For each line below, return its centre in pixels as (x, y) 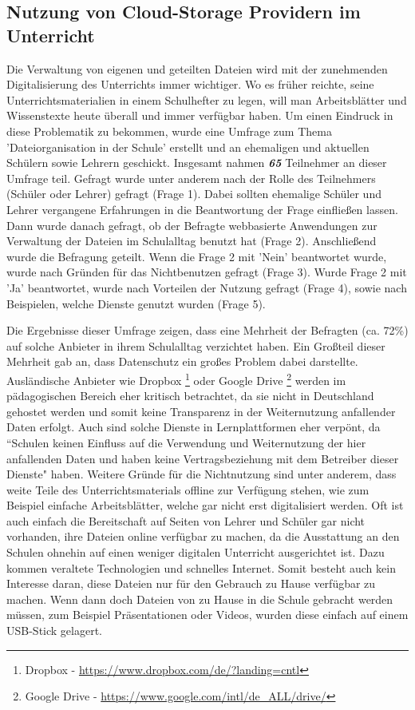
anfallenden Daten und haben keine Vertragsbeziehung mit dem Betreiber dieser (203, 458)
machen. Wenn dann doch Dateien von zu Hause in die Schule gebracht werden (200, 599)
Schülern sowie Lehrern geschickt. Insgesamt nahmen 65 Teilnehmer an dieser (197, 163)
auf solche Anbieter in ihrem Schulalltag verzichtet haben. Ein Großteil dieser (196, 345)
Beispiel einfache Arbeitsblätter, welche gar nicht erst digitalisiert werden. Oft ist (205, 505)
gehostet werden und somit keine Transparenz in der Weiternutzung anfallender (201, 411)
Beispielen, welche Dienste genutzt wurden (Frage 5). (136, 303)
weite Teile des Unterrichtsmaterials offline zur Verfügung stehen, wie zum (188, 489)
